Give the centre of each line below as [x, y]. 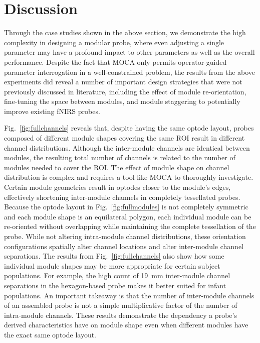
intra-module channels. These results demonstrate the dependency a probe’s [120, 315]
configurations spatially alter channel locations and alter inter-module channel [124, 246]
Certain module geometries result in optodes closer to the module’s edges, [117, 187]
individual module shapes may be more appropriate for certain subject [112, 265]
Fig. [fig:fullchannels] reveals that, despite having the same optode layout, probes [129, 128]
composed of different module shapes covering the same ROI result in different [124, 138]
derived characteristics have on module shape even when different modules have [126, 325]
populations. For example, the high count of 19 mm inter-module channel [117, 275]
